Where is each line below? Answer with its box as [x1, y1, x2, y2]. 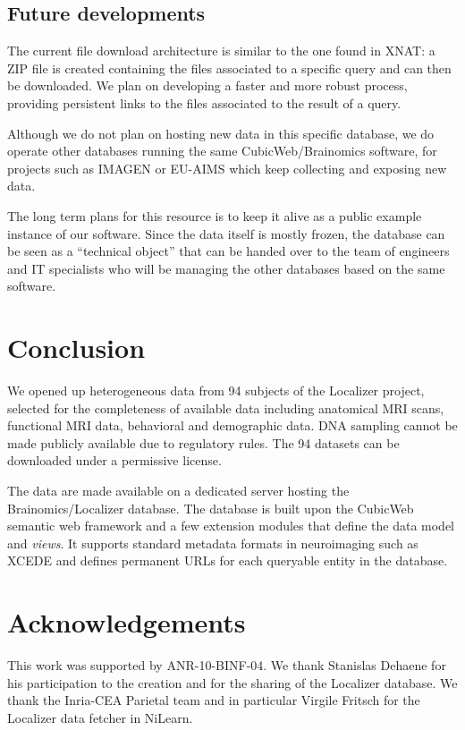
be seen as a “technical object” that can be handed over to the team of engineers [7, 242, 450, 260]
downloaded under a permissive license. [7, 451, 222, 470]
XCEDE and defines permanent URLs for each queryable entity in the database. [7, 551, 448, 570]
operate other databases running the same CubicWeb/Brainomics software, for [7, 141, 437, 160]
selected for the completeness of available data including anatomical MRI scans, [7, 398, 444, 417]
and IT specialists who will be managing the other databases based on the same [7, 259, 445, 277]
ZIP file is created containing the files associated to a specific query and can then [7, 58, 452, 77]
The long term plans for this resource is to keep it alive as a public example [7, 206, 422, 225]
